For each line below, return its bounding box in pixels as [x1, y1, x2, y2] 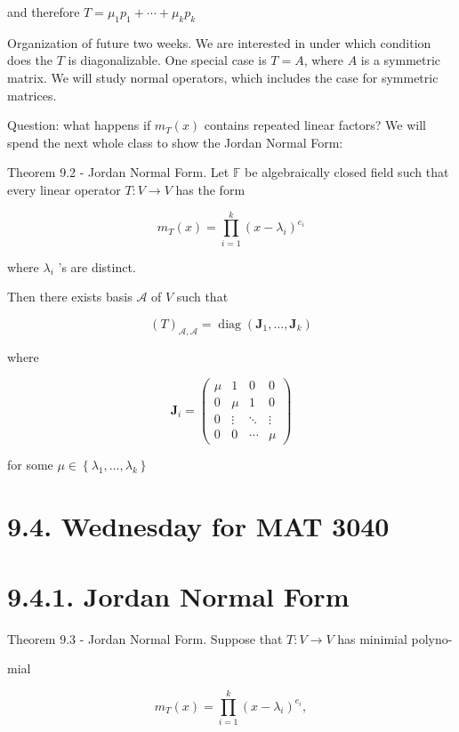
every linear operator [7, 180, 121, 198]
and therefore [7, 3, 80, 20]
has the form [175, 180, 246, 198]
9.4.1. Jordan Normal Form [7, 577, 350, 614]
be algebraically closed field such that [245, 163, 449, 181]
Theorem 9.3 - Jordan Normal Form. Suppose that [7, 629, 283, 648]
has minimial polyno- [337, 629, 453, 648]
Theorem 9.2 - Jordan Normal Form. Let [7, 163, 229, 181]
